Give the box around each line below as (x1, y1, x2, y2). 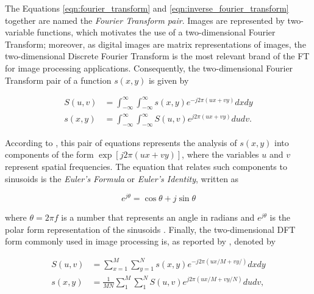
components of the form (5, 148, 94, 161)
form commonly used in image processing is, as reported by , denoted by (5, 235, 276, 248)
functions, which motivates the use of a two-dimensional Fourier (37, 26, 276, 39)
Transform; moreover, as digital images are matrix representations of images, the (5, 37, 306, 50)
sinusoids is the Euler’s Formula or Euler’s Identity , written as (5, 172, 239, 185)
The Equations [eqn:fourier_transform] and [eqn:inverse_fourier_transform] (5, 2, 289, 14)
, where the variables (182, 148, 259, 161)
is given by (148, 73, 189, 86)
